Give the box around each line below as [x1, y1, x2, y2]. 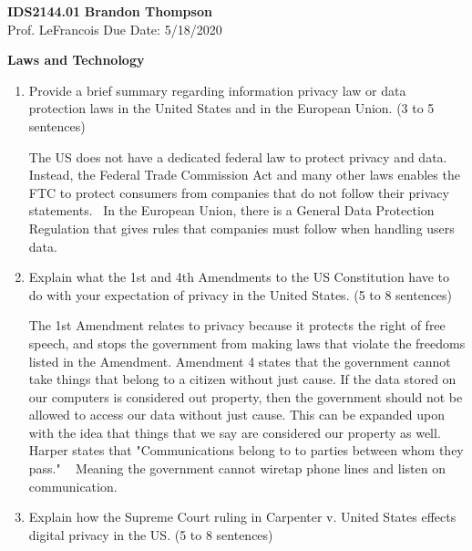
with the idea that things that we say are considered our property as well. [28, 422, 441, 442]
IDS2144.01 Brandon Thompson [7, 2, 212, 20]
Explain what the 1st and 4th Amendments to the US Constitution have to [28, 267, 450, 286]
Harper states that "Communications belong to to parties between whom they [28, 441, 464, 460]
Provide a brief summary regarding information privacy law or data [28, 80, 406, 99]
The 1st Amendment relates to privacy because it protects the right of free [28, 316, 446, 335]
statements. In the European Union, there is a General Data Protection [28, 201, 435, 220]
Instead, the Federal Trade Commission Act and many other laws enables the [28, 165, 460, 184]
